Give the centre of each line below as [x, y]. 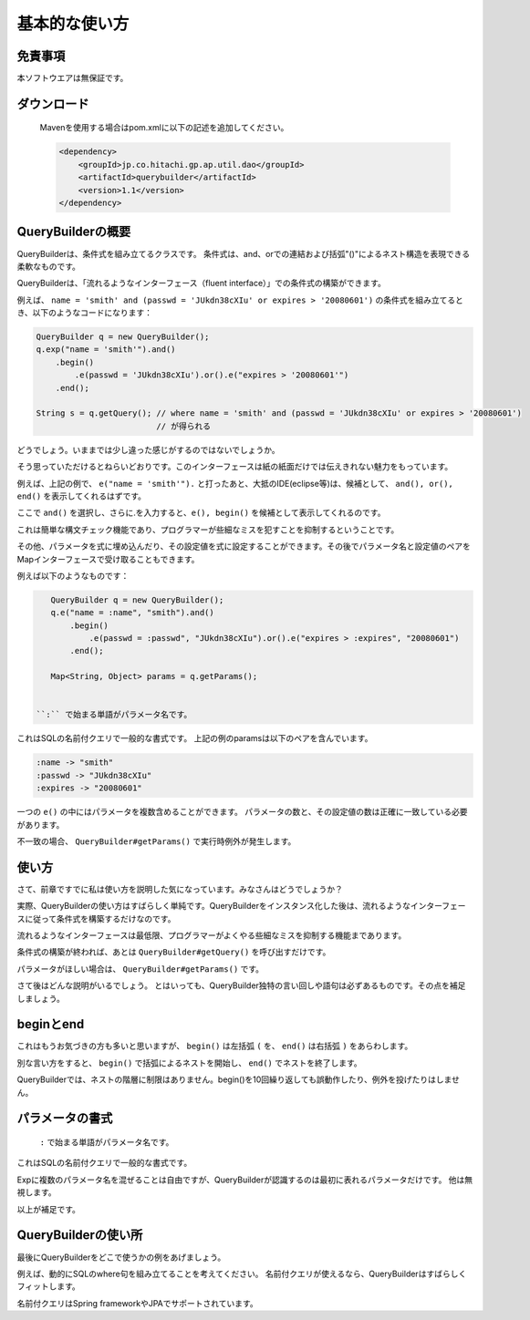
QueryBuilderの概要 [74, 232]
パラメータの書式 [65, 1118]
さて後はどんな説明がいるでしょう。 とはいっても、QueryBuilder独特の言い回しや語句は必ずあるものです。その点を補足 [241, 985]
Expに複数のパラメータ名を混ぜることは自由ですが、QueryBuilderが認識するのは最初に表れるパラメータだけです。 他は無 [245, 1180]
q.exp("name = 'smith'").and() [106, 350]
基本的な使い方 [73, 24]
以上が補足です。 [49, 1209]
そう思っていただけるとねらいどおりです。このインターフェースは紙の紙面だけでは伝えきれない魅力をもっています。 [235, 467]
